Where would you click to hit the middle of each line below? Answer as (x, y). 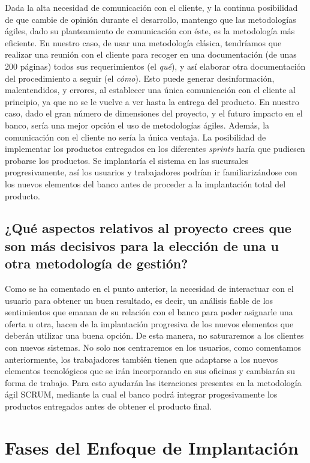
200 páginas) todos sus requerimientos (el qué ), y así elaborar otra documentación (155, 66)
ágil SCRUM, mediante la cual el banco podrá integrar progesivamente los (141, 394)
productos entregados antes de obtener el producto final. (108, 406)
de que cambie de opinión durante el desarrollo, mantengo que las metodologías (151, 19)
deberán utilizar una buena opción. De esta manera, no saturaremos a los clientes (154, 335)
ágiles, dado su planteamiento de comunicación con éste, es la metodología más (150, 31)
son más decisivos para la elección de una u (142, 245)
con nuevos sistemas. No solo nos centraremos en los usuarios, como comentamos (153, 347)
